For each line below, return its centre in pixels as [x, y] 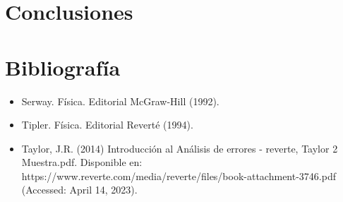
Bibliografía [63, 67]
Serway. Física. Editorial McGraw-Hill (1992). [120, 101]
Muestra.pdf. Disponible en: [82, 162]
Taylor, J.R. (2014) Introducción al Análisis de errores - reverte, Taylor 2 [180, 148]
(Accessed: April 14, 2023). [79, 190]
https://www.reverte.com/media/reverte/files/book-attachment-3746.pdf [179, 176]
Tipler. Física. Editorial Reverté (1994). [107, 125]
